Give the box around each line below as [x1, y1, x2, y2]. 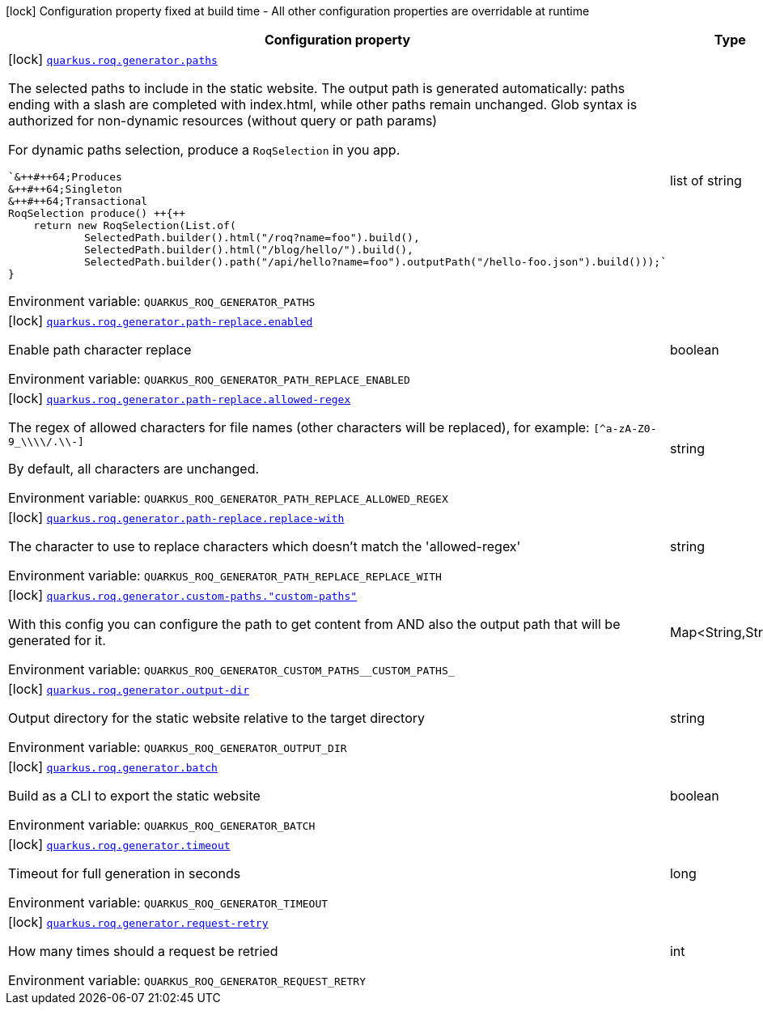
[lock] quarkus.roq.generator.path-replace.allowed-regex [8, 390, 351, 406]
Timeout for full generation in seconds [8, 865, 241, 881]
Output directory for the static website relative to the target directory [8, 710, 426, 726]
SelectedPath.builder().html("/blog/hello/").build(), [83, 244, 413, 256]
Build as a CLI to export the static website [8, 788, 261, 804]
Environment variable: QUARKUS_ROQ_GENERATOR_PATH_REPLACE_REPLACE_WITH [8, 567, 442, 584]
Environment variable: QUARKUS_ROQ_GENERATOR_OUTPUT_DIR [8, 739, 347, 755]
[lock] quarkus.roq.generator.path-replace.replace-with [8, 509, 345, 525]
